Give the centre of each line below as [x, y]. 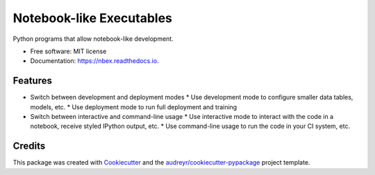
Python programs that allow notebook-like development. [93, 39]
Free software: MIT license [68, 51]
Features [32, 81]
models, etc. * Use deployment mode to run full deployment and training [134, 107]
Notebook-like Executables [93, 18]
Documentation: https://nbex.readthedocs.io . [94, 61]
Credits [29, 146]
